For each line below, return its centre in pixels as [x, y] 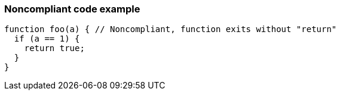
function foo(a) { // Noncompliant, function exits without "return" [171, 29]
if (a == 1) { [47, 39]
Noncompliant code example [72, 9]
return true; [54, 48]
